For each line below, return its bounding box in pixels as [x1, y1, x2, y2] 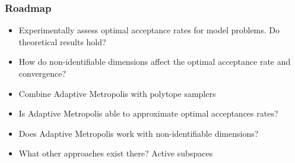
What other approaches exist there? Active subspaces [18, 147, 213, 159]
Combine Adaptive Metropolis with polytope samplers [18, 87, 216, 99]
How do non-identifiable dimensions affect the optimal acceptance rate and [18, 55, 291, 68]
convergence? [18, 67, 66, 79]
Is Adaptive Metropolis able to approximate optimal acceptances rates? [18, 107, 278, 120]
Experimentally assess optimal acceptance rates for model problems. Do [18, 24, 280, 36]
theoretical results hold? [18, 35, 106, 48]
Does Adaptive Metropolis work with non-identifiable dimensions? [18, 127, 259, 139]
